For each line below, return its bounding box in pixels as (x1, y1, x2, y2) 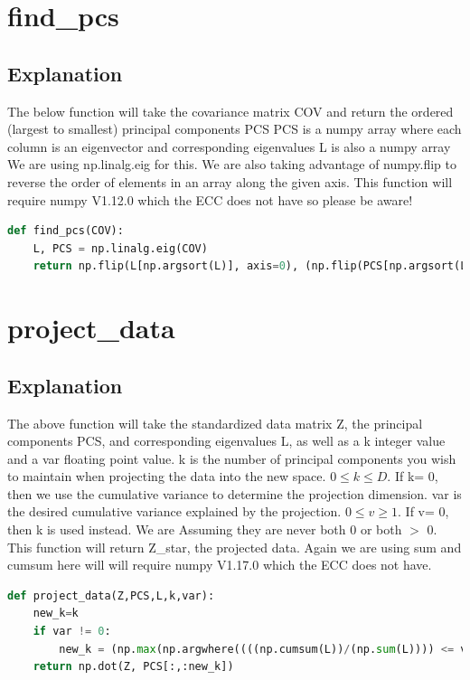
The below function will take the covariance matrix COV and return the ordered (7, 101, 454, 120)
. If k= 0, (387, 467, 438, 486)
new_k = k (33, 607, 79, 620)
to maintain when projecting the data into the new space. (7, 467, 326, 486)
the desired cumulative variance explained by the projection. (7, 502, 342, 521)
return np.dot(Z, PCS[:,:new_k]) (33, 660, 234, 674)
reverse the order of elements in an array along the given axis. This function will (7, 172, 453, 191)
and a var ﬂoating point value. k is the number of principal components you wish (7, 449, 456, 467)
